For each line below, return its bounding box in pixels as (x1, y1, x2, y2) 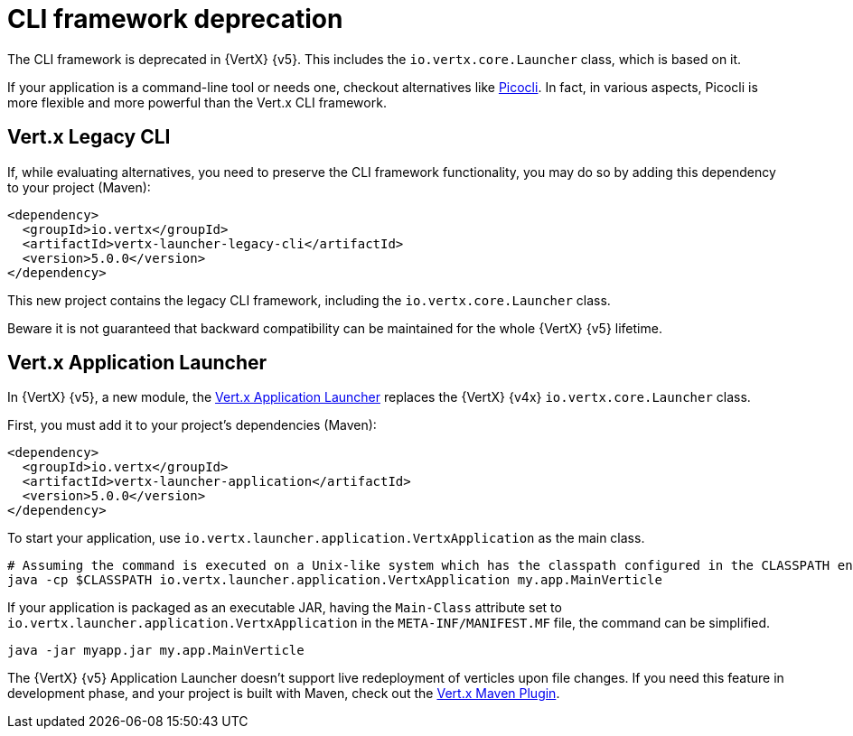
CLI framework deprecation (7, 4, 343, 34)
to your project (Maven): (7, 179, 151, 195)
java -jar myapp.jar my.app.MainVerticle (7, 643, 305, 658)
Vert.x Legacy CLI (7, 126, 171, 149)
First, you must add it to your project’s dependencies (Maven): (7, 417, 377, 433)
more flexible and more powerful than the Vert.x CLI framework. (7, 94, 387, 110)
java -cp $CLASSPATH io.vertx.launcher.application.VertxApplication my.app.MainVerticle (7, 573, 662, 588)
